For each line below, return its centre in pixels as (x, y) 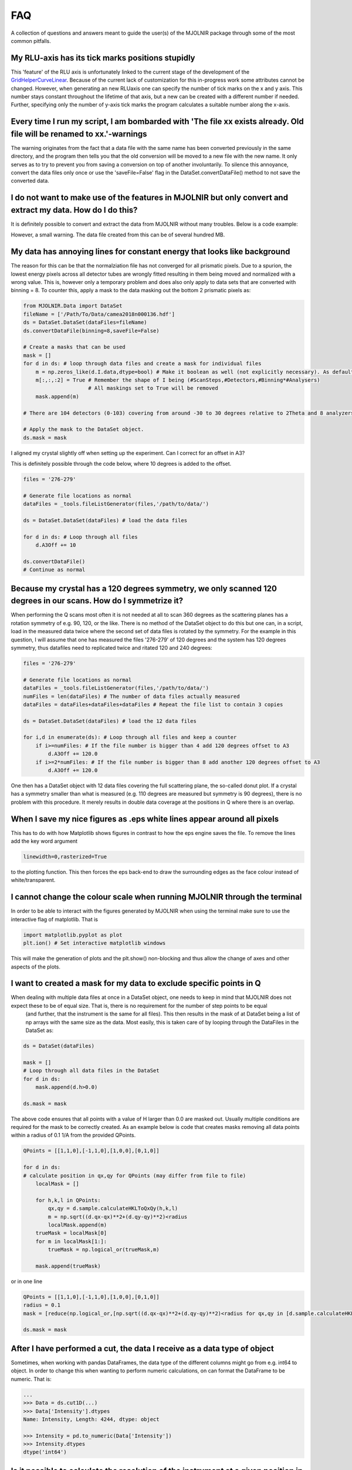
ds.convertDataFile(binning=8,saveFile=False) (91, 330)
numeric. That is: (31, 1379)
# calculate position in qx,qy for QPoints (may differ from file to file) (135, 1175)
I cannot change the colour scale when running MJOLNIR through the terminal (156, 897)
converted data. (30, 181)
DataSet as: (40, 1030)
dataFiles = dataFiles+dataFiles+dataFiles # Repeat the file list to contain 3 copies (153, 704)
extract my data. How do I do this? (74, 210)
